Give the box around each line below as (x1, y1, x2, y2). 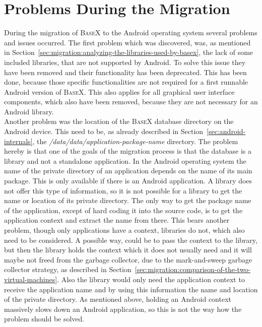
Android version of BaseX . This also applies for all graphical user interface (4, 86, 235, 97)
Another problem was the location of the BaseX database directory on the (4, 116, 234, 126)
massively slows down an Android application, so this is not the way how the (4, 303, 242, 314)
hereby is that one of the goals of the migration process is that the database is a (4, 146, 252, 156)
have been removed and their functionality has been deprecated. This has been (4, 67, 247, 77)
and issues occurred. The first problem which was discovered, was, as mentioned (4, 37, 251, 47)
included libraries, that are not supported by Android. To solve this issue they (4, 56, 246, 67)
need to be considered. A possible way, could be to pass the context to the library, (4, 234, 257, 245)
